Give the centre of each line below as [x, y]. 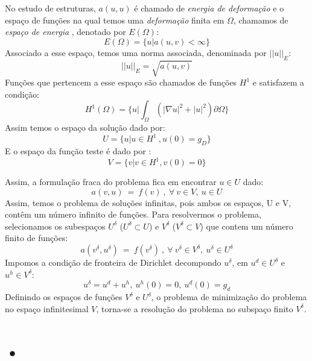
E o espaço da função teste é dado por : [78, 151]
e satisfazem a [279, 82]
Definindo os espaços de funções [64, 297]
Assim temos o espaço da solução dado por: [85, 127]
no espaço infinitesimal [47, 308]
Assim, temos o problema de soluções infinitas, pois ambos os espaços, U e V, [148, 202]
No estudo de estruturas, [50, 8]
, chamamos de [261, 20]
